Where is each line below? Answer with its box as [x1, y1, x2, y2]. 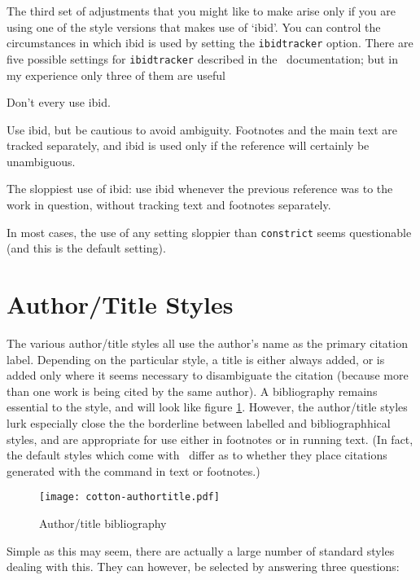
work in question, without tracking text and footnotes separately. [7, 196, 331, 213]
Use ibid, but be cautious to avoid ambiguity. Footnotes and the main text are [7, 121, 397, 138]
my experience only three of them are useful [7, 66, 225, 83]
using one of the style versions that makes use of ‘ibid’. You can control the [7, 18, 381, 35]
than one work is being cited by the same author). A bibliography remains [7, 382, 378, 399]
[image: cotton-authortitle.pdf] [39, 491, 220, 503]
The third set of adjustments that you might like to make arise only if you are [7, 2, 396, 19]
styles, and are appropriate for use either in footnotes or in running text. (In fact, [7, 430, 413, 447]
